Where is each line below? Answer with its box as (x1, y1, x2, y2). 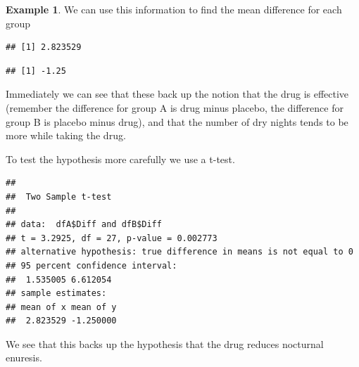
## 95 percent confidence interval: (6, 260, 177, 271)
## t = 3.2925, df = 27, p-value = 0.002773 (6, 233, 218, 243)
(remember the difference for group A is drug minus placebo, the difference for (6, 100, 344, 115)
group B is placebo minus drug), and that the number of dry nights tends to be (6, 114, 348, 129)
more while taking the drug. (6, 128, 126, 143)
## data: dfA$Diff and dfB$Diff (6, 219, 162, 230)
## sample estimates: (6, 288, 107, 299)
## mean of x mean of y (6, 302, 117, 312)
